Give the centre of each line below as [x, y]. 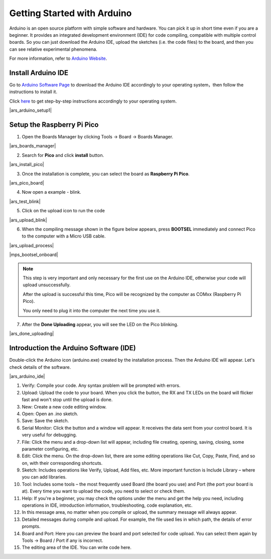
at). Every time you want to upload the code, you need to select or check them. [104, 491]
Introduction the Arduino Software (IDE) [73, 348]
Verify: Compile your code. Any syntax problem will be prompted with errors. [101, 385]
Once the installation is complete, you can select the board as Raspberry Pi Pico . [106, 174]
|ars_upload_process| [32, 245]
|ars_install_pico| [27, 165]
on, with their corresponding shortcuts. [62, 463]
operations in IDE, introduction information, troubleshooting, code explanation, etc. [107, 505]
